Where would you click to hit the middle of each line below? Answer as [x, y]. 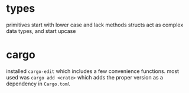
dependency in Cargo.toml [38, 84]
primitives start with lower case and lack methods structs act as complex [95, 25]
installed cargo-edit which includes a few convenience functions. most [92, 71]
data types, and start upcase [41, 31]
